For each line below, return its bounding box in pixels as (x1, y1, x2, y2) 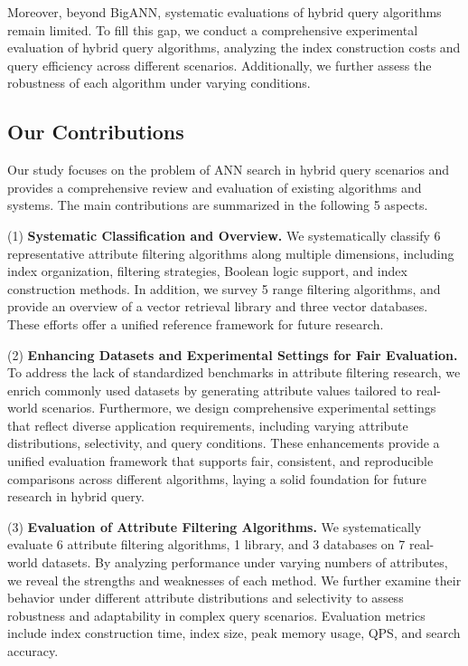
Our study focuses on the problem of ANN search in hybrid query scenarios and (7, 160, 450, 179)
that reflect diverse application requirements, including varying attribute (7, 415, 408, 434)
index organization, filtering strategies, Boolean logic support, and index (7, 262, 407, 281)
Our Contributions (7, 118, 184, 146)
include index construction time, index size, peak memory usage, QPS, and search (7, 623, 461, 642)
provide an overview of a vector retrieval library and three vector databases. (7, 297, 428, 316)
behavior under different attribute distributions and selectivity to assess (7, 588, 404, 607)
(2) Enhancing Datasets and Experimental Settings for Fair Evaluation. (7, 345, 458, 364)
